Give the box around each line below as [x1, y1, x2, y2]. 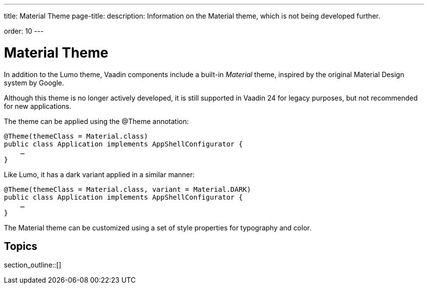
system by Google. [4, 78, 64, 87]
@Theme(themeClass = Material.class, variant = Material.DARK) [4, 185, 251, 193]
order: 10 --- [4, 27, 44, 35]
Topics [4, 240, 38, 252]
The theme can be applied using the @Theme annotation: [4, 117, 189, 125]
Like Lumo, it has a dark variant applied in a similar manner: [4, 170, 195, 179]
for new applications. [4, 102, 71, 110]
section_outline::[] [4, 261, 62, 269]
